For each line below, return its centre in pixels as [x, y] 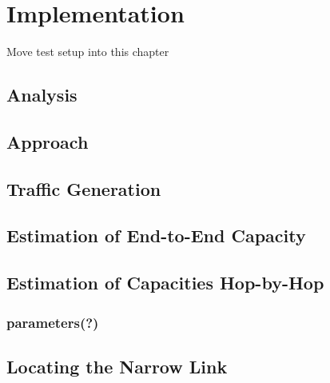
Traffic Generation [84, 188]
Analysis [42, 95]
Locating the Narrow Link [117, 366]
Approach [48, 141]
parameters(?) [53, 322]
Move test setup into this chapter [88, 52]
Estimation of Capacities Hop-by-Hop [165, 283]
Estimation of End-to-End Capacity [156, 235]
